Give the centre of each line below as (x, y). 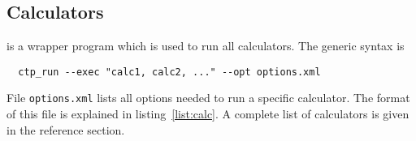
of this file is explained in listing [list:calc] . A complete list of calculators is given (208, 114)
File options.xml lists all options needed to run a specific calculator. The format (208, 98)
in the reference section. (66, 129)
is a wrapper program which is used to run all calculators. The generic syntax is (206, 46)
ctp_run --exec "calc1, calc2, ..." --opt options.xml (169, 72)
